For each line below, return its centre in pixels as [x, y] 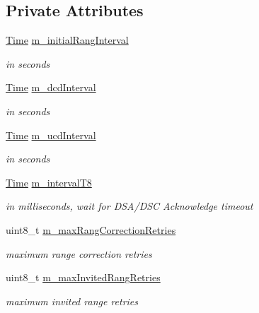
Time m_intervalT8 [49, 182]
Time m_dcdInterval [51, 87]
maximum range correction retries [79, 253]
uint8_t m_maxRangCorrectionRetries [91, 229]
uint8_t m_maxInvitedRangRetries [83, 277]
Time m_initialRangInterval [67, 40]
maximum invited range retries [72, 301]
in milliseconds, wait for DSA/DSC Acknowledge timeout [129, 206]
